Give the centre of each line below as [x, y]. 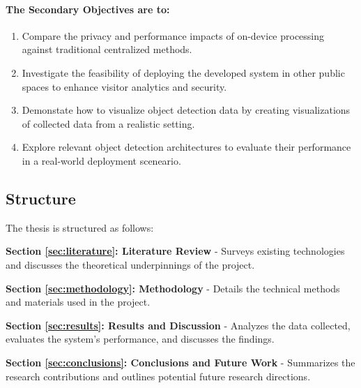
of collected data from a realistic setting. [108, 123]
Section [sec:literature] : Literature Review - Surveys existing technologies [175, 251]
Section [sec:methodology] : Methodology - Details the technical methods [173, 288]
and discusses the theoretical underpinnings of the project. [130, 264]
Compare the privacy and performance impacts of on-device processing [173, 35]
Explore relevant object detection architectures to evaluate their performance [186, 147]
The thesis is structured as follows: [80, 227]
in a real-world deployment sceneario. [101, 160]
